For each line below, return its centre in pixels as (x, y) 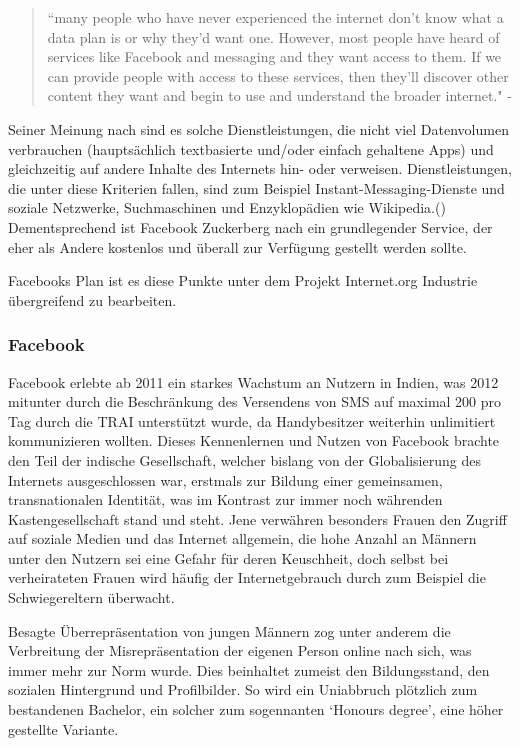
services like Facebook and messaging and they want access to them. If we (274, 56)
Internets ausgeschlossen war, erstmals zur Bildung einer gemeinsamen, (225, 479)
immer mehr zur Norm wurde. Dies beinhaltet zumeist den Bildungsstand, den (249, 669)
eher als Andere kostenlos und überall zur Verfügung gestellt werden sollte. (237, 246)
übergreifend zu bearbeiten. (92, 299)
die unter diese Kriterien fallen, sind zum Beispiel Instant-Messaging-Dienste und (256, 187)
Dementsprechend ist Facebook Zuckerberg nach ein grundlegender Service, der (250, 226)
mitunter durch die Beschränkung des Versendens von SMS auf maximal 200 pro (255, 401)
